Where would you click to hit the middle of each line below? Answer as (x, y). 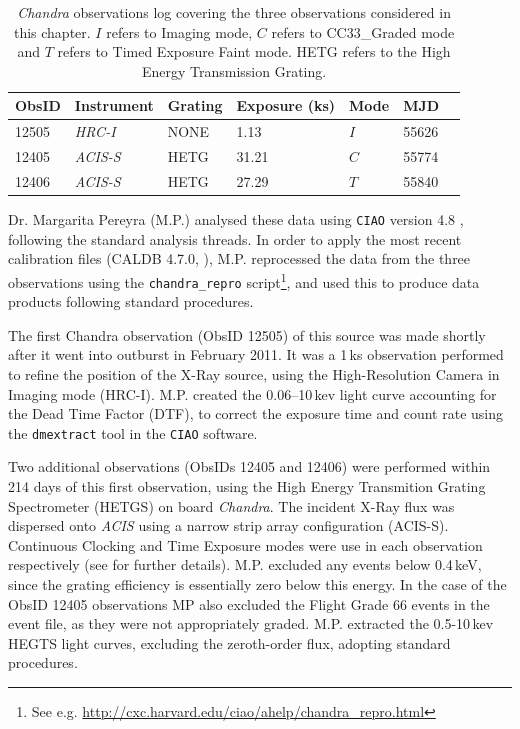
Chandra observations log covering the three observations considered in (234, 12)
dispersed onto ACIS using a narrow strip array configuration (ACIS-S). (228, 525)
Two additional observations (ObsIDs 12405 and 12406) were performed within (249, 466)
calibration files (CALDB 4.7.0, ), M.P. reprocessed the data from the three (239, 258)
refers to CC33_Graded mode (363, 31)
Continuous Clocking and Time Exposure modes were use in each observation (245, 544)
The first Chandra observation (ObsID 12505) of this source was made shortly (247, 334)
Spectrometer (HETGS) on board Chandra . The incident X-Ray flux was (231, 505)
